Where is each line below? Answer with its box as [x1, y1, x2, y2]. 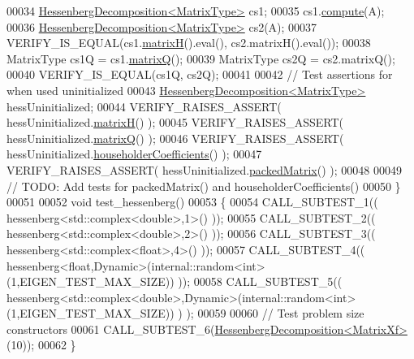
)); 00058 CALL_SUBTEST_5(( [178, 273, 343, 290]
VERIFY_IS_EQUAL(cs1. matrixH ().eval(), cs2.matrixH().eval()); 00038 [6, 34, 371, 51]
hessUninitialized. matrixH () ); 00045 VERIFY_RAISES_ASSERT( [6, 114, 344, 131]
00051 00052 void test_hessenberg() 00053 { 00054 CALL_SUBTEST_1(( [6, 193, 378, 210]
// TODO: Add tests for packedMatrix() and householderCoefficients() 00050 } [6, 177, 401, 194]
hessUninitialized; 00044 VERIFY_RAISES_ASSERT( [6, 97, 282, 115]
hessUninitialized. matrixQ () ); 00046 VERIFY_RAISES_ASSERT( [6, 129, 344, 146]
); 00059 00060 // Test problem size [186, 305, 364, 322]
